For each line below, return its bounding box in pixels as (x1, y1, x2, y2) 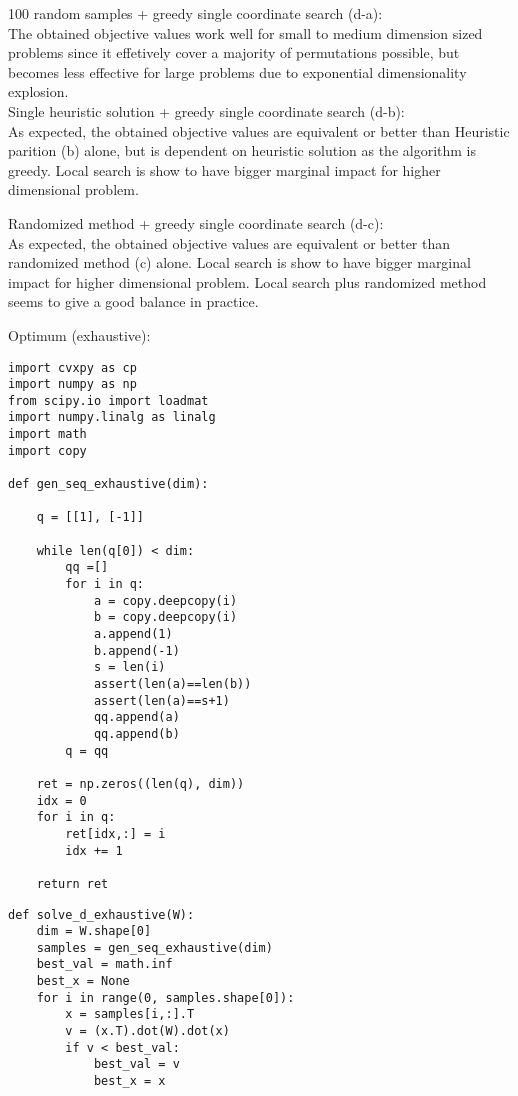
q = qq (65, 743, 109, 758)
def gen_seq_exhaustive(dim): (8, 477, 209, 492)
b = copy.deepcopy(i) (93, 610, 238, 625)
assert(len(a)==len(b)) (93, 676, 252, 691)
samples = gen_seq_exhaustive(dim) (36, 940, 273, 955)
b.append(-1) (93, 643, 180, 658)
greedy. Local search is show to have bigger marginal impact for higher (8, 159, 441, 180)
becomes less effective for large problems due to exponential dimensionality (8, 61, 467, 82)
